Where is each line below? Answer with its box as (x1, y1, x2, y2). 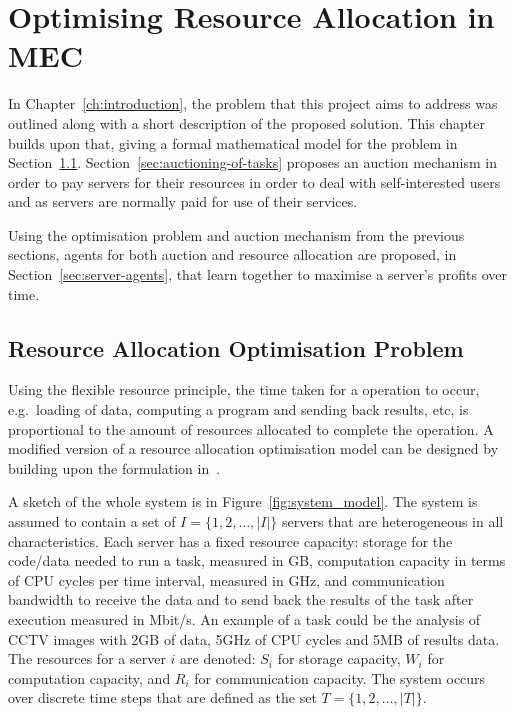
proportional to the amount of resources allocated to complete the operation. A (8, 418, 494, 439)
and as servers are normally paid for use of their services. (8, 191, 358, 212)
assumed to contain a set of (8, 511, 176, 532)
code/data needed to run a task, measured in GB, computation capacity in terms (8, 550, 506, 571)
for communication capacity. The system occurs (194, 667, 486, 688)
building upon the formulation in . (8, 457, 221, 478)
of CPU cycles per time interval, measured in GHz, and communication (8, 569, 445, 590)
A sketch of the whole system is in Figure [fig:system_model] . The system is (8, 491, 478, 512)
